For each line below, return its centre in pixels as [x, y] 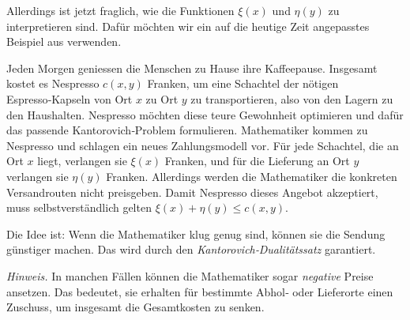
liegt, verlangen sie [82, 161]
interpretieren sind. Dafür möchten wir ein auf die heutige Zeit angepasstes [188, 26]
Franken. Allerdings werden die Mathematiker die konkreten [252, 176]
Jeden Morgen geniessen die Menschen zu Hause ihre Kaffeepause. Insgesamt [192, 68]
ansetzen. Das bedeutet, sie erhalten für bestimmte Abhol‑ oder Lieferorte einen [200, 291]
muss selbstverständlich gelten [79, 207]
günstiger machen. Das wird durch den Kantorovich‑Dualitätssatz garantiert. [191, 249]
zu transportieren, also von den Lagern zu [292, 98]
